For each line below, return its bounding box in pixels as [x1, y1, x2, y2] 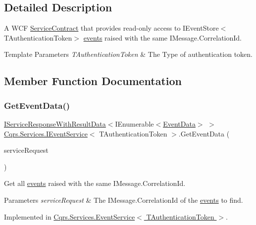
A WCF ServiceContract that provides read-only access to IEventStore [4, 23, 219, 33]
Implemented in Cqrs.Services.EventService [4, 211, 135, 222]
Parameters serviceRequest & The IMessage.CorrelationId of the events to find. [4, 194, 243, 205]
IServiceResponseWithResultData [4, 118, 106, 129]
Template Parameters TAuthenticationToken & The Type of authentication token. [4, 49, 253, 59]
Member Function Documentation [4, 73, 182, 89]
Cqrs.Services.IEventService [4, 128, 88, 138]
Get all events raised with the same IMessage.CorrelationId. [4, 178, 186, 188]
